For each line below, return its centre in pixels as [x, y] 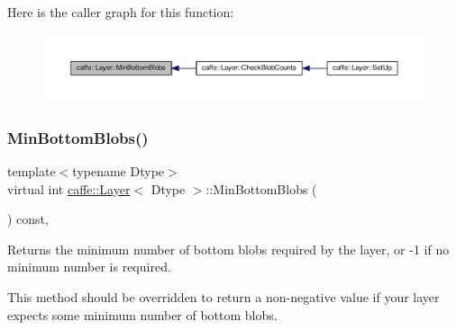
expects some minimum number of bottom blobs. [142, 314]
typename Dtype [119, 171]
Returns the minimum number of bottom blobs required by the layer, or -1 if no [228, 249]
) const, [28, 219]
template [32, 171]
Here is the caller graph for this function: [121, 12]
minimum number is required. [89, 267]
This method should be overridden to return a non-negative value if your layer [223, 296]
